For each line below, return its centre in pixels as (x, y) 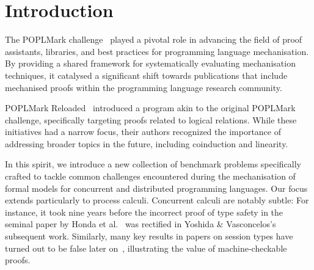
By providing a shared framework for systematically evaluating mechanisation (150, 63)
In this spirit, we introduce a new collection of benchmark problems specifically (153, 164)
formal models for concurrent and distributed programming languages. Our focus (156, 188)
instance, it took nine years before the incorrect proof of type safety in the (144, 212)
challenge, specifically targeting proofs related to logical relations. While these (151, 119)
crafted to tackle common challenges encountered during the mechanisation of (150, 176)
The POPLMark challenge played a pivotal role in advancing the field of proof (154, 39)
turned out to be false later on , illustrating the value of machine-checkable (146, 248)
